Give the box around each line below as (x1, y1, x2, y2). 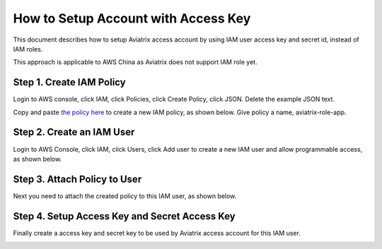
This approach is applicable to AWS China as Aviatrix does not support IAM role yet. (13, 58, 257, 66)
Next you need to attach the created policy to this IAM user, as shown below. (13, 191, 237, 200)
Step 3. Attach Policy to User (13, 173, 142, 185)
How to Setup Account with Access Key (13, 11, 251, 26)
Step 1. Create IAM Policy (13, 76, 127, 88)
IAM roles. (13, 44, 43, 53)
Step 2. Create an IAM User (13, 126, 135, 138)
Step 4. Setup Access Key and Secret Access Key (13, 210, 236, 222)
